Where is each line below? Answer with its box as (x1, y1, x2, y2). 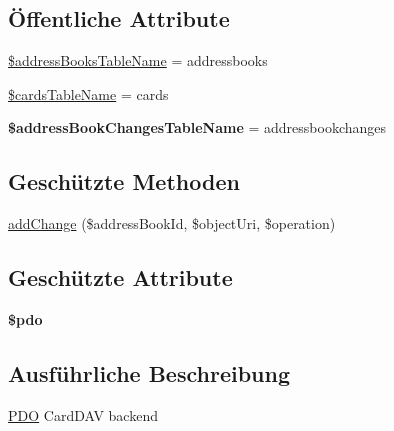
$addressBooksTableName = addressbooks (8, 50, 268, 71)
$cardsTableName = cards (8, 83, 169, 104)
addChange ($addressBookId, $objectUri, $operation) (8, 213, 336, 234)
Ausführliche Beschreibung (8, 357, 290, 388)
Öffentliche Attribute (8, 3, 230, 34)
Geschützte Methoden (8, 166, 240, 197)
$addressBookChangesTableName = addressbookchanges (8, 117, 387, 138)
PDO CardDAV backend (8, 404, 158, 425)
